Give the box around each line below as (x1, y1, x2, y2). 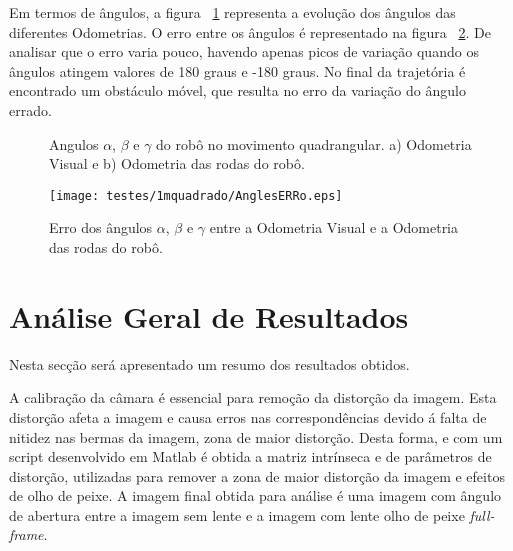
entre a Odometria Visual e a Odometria (209, 217, 459, 238)
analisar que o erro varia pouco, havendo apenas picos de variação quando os (9, 41, 479, 62)
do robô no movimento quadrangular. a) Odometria (156, 133, 472, 154)
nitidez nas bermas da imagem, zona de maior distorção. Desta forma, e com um (9, 426, 503, 447)
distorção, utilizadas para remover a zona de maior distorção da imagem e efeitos (9, 465, 505, 486)
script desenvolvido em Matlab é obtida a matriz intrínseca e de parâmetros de (9, 446, 492, 467)
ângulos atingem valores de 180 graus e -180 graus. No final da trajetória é (9, 60, 466, 81)
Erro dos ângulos (49, 217, 153, 238)
